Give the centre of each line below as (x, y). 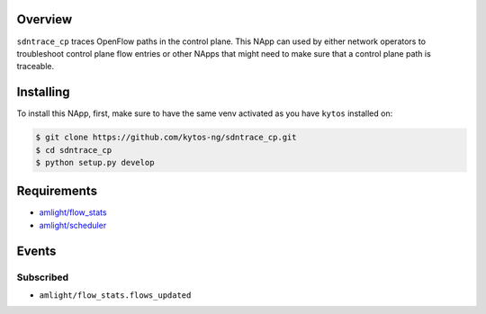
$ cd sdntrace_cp (74, 150)
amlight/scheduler (73, 225)
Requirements (57, 191)
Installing (44, 92)
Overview (45, 19)
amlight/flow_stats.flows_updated (115, 296)
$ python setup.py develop (95, 162)
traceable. (36, 67)
